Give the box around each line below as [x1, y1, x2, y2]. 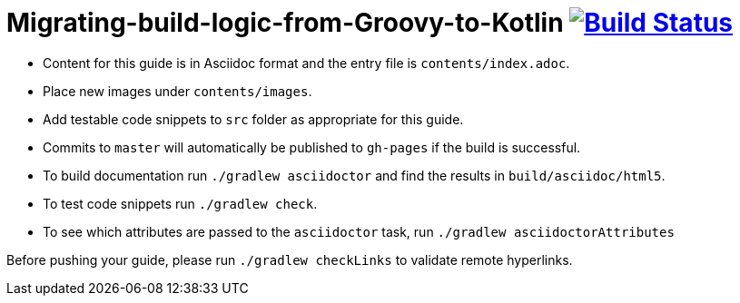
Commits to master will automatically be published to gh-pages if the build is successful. [43, 139, 581, 155]
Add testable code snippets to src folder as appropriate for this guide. [43, 111, 464, 127]
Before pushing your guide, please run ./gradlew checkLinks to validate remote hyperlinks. [6, 251, 573, 268]
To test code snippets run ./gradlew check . [43, 195, 318, 211]
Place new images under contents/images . [43, 83, 312, 99]
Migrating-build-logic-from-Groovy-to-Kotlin [6, 7, 564, 38]
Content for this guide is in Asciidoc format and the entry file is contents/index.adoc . [43, 54, 570, 71]
